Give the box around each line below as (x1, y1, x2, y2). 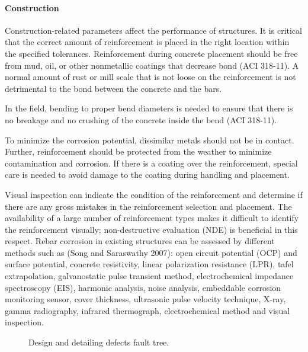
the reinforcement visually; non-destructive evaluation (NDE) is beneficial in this (5, 223, 298, 235)
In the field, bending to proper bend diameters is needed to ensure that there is (5, 102, 293, 114)
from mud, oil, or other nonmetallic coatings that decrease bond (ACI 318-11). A (5, 59, 299, 71)
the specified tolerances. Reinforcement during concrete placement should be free (5, 47, 298, 59)
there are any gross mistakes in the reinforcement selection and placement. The (5, 200, 292, 212)
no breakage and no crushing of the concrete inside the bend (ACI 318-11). (5, 113, 277, 126)
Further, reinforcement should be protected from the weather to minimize (5, 145, 272, 158)
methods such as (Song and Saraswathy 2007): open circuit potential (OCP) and (5, 246, 297, 258)
